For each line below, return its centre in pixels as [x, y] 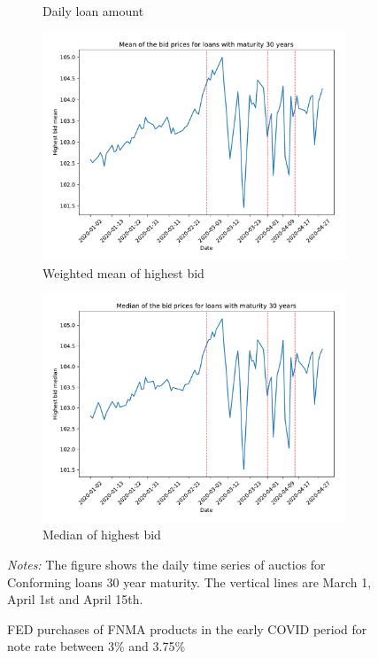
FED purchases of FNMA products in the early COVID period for [187, 628]
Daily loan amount [93, 11]
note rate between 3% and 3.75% [96, 646]
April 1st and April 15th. [75, 599]
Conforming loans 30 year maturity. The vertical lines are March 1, [189, 581]
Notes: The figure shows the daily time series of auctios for [166, 564]
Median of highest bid [102, 535]
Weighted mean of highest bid [123, 272]
